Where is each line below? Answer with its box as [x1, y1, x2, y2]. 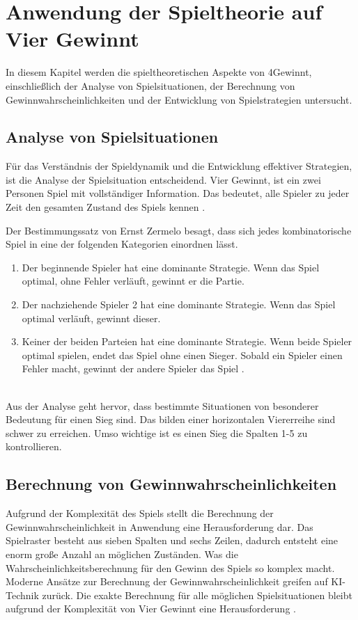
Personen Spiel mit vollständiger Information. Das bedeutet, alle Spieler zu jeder [6, 186, 350, 200]
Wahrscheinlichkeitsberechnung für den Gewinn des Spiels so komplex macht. [6, 560, 335, 575]
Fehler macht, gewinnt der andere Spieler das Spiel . [22, 361, 244, 376]
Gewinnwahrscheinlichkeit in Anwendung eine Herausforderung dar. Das [6, 519, 313, 534]
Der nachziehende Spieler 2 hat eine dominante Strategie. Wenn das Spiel [22, 297, 336, 312]
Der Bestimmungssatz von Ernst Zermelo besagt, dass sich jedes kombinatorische [6, 223, 352, 237]
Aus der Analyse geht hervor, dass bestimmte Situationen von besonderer [6, 398, 319, 413]
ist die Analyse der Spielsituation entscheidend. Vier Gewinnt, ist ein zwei [6, 172, 321, 186]
